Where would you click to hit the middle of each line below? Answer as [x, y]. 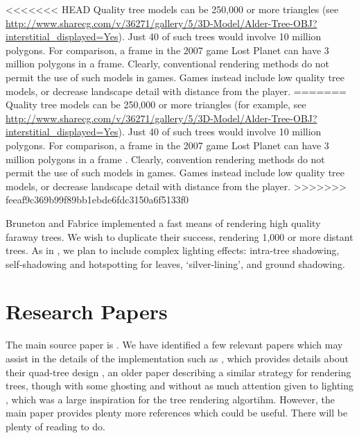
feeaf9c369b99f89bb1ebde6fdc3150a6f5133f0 [97, 200]
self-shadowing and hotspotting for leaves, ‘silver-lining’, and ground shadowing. [175, 263]
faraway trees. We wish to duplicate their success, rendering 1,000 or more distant [179, 236]
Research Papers [87, 311]
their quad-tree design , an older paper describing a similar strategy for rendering [178, 372]
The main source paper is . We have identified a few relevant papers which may [174, 345]
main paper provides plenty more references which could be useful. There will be [177, 413]
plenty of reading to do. [55, 426]
